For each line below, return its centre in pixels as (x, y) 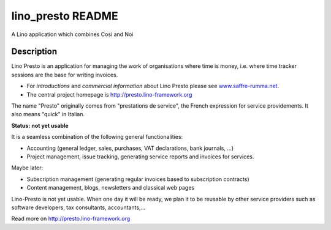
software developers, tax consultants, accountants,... (78, 207)
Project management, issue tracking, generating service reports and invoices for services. (140, 157)
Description (34, 52)
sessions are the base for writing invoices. (65, 75)
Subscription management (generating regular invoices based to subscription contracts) (138, 179)
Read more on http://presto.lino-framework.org (71, 219)
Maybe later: (27, 168)
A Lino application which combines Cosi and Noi (72, 34)
